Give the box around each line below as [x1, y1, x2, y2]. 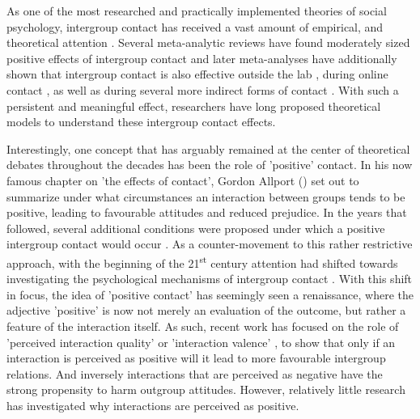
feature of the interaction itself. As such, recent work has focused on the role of [6, 317, 399, 334]
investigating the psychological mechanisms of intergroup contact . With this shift [6, 270, 413, 287]
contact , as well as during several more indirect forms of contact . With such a [6, 81, 399, 98]
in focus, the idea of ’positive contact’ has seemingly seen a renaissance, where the [6, 286, 414, 303]
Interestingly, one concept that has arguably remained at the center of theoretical [6, 140, 410, 157]
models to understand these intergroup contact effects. [6, 113, 276, 130]
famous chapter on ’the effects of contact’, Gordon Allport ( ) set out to [6, 171, 359, 188]
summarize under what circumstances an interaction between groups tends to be [6, 188, 405, 205]
